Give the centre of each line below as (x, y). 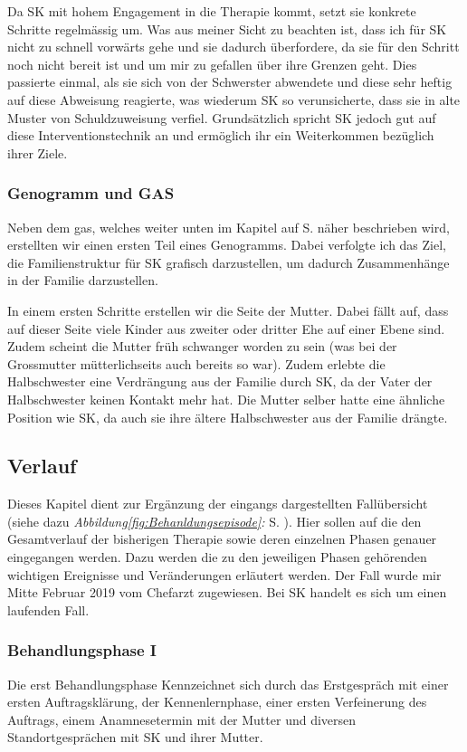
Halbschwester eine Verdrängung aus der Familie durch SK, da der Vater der (220, 381)
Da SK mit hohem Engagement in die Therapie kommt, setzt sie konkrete (212, 11)
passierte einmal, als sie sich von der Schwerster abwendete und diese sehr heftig (230, 82)
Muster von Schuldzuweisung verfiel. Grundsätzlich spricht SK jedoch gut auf (222, 117)
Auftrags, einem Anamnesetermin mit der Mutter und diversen (182, 719)
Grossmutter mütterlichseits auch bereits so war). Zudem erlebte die (196, 363)
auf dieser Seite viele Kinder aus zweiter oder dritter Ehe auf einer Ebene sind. (226, 328)
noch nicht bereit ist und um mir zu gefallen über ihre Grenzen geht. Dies (212, 64)
